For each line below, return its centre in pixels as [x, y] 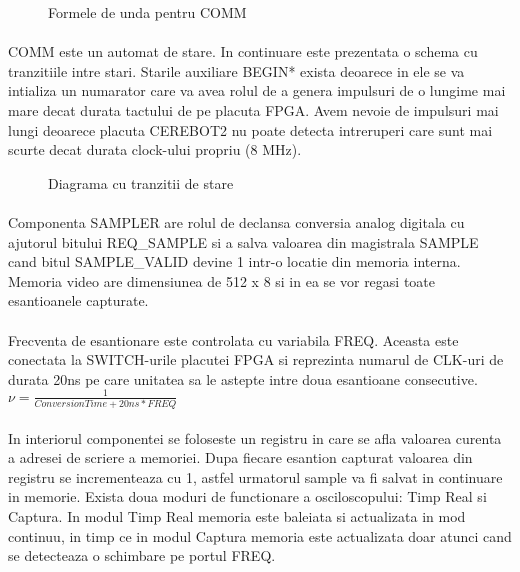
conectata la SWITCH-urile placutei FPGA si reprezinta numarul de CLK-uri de [256, 359]
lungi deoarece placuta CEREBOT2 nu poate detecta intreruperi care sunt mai [250, 129]
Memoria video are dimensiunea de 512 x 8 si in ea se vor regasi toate [222, 280]
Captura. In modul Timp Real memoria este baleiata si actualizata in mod [237, 516]
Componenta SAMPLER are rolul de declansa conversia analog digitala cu [236, 221]
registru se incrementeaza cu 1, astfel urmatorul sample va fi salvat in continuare [255, 476]
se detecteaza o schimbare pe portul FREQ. [142, 555]
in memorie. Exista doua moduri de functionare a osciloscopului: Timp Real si [247, 496]
